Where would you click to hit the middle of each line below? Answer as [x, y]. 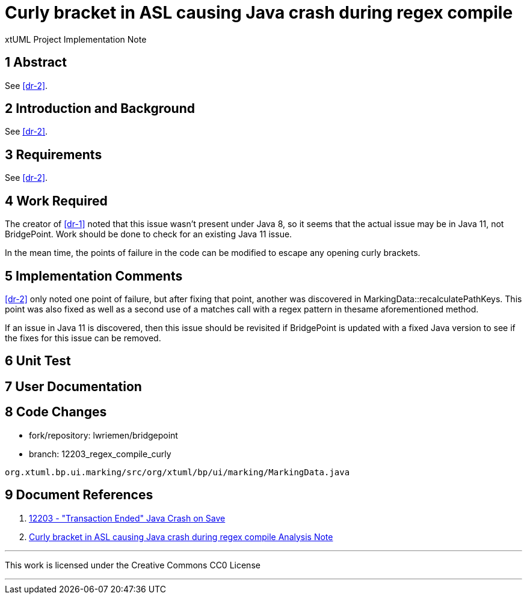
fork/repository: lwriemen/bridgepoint [103, 435]
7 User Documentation [73, 386]
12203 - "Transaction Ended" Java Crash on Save [127, 518]
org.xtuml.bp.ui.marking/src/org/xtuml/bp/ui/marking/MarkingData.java [177, 472]
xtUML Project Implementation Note [76, 39]
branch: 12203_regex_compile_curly [100, 454]
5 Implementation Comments [94, 276]
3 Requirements [54, 154]
